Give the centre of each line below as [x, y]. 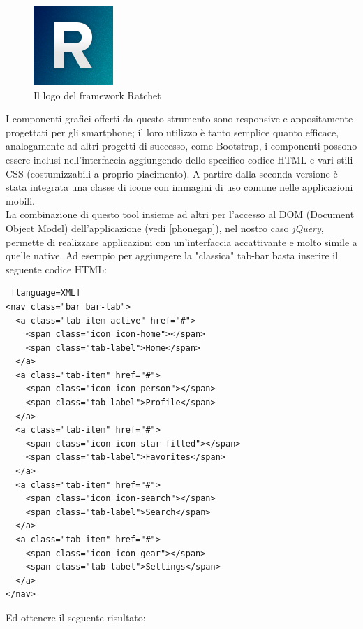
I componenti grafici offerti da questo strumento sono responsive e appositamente [179, 118]
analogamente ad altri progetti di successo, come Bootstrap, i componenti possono [181, 146]
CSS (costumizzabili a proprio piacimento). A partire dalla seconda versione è [172, 173]
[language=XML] [46, 293]
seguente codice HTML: [56, 269]
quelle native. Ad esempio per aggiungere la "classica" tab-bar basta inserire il [172, 255]
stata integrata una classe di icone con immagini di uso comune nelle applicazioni [179, 187]
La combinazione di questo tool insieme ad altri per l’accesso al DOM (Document [180, 214]
